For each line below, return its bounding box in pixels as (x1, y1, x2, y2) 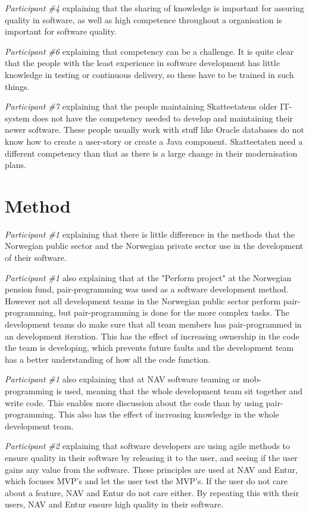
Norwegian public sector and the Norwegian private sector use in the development (5, 239, 304, 252)
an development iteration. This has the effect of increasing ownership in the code (5, 329, 299, 342)
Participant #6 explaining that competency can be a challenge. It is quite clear (5, 45, 294, 57)
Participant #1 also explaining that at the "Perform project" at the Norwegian (5, 271, 292, 284)
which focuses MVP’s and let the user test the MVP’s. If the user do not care (5, 475, 288, 487)
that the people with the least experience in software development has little (5, 57, 280, 69)
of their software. (5, 251, 67, 264)
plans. (5, 158, 26, 171)
